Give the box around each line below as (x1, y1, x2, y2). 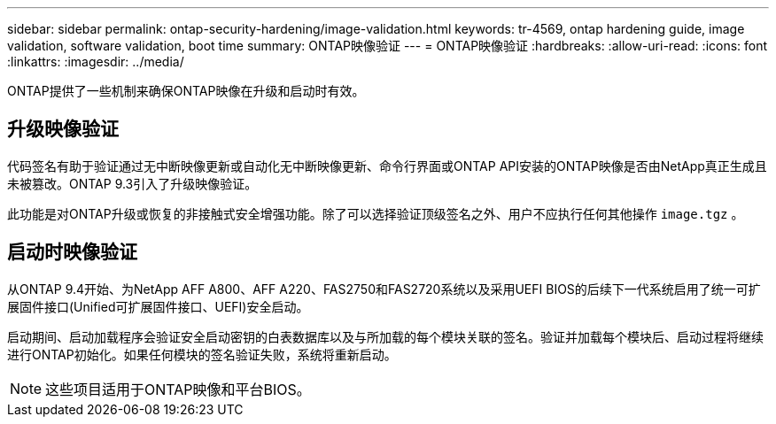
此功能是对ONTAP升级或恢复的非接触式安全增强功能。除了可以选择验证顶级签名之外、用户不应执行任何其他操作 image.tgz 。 (7, 205, 744, 221)
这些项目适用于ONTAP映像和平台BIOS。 (45, 380, 311, 398)
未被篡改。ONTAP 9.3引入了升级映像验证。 (7, 175, 258, 191)
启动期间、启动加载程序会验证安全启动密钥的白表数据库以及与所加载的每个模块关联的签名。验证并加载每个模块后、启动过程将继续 (7, 328, 764, 344)
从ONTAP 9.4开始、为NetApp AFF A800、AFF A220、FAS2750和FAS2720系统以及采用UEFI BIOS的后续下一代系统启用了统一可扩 (7, 281, 761, 297)
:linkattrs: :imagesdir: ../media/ (7, 54, 184, 69)
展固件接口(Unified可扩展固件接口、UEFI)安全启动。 (7, 298, 309, 314)
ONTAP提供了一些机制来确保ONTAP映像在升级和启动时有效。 (7, 83, 365, 98)
